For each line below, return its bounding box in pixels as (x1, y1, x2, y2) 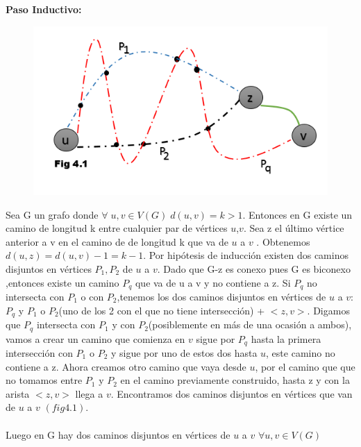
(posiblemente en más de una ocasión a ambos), (148, 317, 352, 332)
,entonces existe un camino (6, 275, 119, 289)
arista (6, 386, 30, 400)
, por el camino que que (255, 359, 355, 373)
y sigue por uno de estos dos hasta (110, 345, 258, 360)
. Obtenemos (256, 234, 310, 248)
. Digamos (307, 303, 350, 317)
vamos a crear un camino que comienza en (6, 331, 185, 346)
